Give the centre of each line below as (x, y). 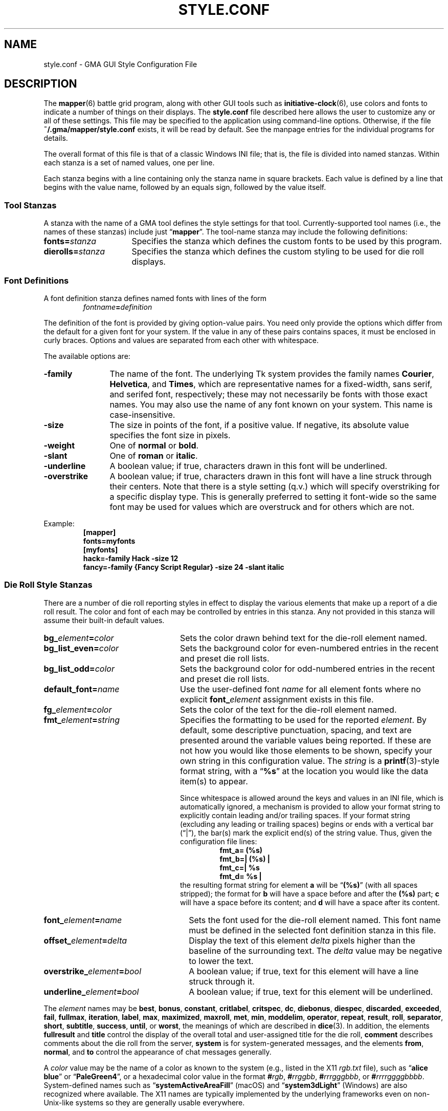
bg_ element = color (79, 638)
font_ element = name (83, 920)
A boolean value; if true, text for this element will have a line (304, 971)
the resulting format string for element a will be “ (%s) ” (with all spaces (299, 885)
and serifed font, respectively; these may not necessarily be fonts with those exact (268, 394)
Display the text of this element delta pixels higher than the (302, 940)
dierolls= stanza (74, 252)
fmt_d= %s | (241, 876)
